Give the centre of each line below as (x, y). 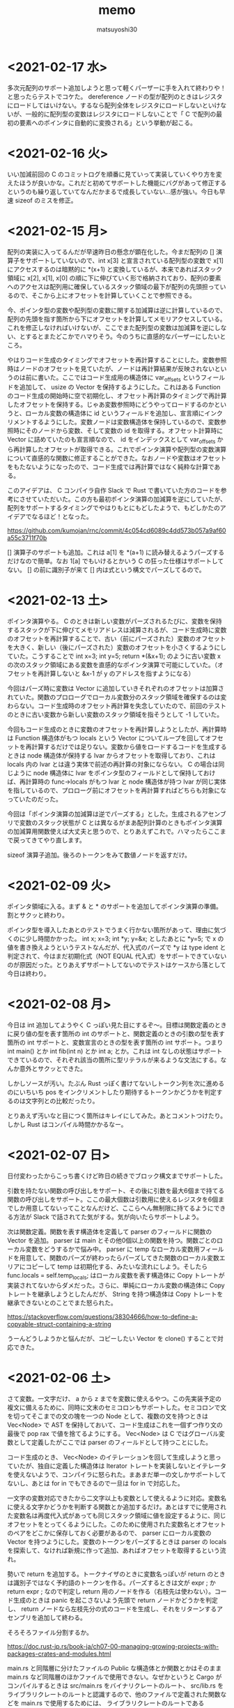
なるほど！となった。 (62, 517)
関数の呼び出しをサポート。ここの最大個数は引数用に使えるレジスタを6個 (112, 1199)
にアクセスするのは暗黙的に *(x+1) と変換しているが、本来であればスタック (115, 269)
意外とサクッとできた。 (53, 1068)
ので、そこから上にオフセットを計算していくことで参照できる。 (104, 295)
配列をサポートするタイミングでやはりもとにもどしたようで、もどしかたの (114, 508)
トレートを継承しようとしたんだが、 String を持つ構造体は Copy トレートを (115, 1294)
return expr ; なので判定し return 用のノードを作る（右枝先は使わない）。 (111, 1591)
